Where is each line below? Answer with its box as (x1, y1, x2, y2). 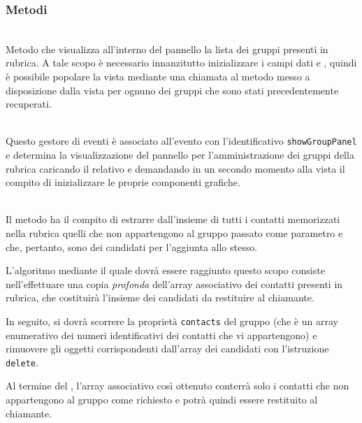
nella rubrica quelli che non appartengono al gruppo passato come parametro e (6, 226, 343, 240)
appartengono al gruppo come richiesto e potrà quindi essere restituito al (6, 392, 318, 407)
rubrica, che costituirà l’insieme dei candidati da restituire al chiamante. (6, 290, 314, 305)
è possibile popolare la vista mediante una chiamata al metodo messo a (6, 69, 310, 83)
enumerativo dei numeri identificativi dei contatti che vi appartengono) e (6, 327, 317, 342)
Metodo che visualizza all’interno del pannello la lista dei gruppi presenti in (6, 41, 328, 56)
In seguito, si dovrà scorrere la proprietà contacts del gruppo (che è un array (6, 313, 338, 328)
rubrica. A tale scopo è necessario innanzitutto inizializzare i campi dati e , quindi (6, 55, 357, 70)
